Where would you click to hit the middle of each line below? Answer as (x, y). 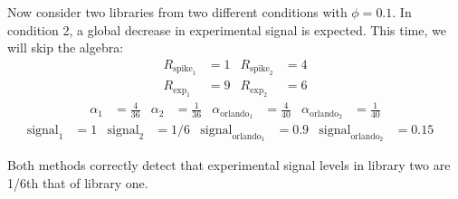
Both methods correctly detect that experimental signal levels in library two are (229, 165)
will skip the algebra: (66, 47)
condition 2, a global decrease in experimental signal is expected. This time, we (227, 29)
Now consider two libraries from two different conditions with (177, 12)
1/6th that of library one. (78, 182)
